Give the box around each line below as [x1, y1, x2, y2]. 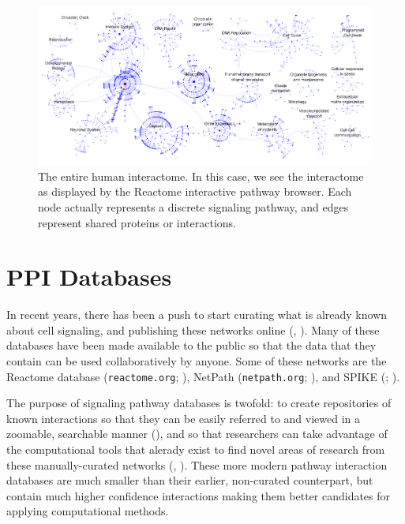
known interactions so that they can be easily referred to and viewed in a [6, 410, 360, 426]
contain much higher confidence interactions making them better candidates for [6, 487, 391, 503]
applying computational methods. [6, 503, 169, 519]
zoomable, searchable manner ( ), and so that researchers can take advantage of [6, 425, 388, 442]
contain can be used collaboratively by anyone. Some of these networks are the [6, 353, 387, 369]
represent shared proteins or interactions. [38, 214, 236, 230]
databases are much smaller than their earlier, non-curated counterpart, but [6, 472, 373, 488]
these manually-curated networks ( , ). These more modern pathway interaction [6, 456, 388, 473]
